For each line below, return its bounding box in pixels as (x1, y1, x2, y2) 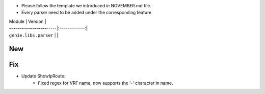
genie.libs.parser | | (9, 32, 59, 38)
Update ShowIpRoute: (21, 73, 66, 79)
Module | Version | (9, 19, 47, 24)
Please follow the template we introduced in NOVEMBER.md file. (21, 3, 152, 8)
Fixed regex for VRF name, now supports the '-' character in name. (38, 80, 173, 86)
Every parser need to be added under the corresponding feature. (21, 10, 153, 16)
